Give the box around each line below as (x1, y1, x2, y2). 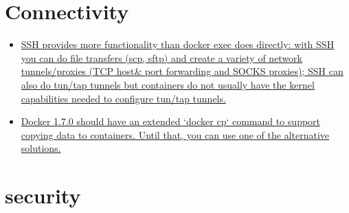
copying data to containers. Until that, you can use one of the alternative (21, 127, 330, 142)
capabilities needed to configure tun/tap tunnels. (21, 91, 226, 105)
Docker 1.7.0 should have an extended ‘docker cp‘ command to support (21, 114, 321, 128)
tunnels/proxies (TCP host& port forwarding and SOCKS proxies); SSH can (21, 64, 344, 78)
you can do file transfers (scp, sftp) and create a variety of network (21, 50, 303, 65)
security (5, 181, 81, 210)
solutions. (21, 141, 61, 155)
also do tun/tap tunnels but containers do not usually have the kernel (21, 77, 315, 91)
